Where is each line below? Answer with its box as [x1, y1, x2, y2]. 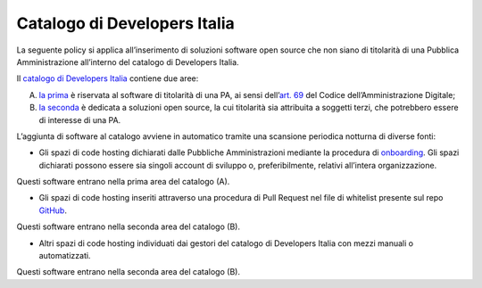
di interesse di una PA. [38, 114, 121, 125]
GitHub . [38, 205, 67, 216]
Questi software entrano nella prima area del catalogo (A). [16, 177, 230, 187]
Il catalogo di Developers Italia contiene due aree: [16, 73, 199, 84]
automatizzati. [38, 251, 91, 261]
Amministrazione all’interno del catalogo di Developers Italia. [16, 56, 240, 67]
